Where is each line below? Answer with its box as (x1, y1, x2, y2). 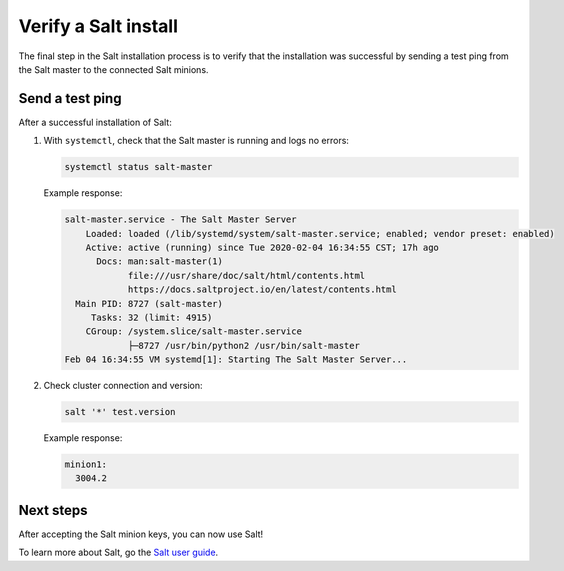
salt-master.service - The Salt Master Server (64, 214, 297, 225)
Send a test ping (18, 90, 122, 107)
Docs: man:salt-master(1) (96, 256, 224, 267)
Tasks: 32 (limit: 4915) (90, 311, 213, 323)
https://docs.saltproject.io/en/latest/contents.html (127, 284, 397, 295)
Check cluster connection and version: (43, 380, 203, 392)
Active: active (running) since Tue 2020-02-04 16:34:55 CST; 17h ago (85, 241, 440, 253)
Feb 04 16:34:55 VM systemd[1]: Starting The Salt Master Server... (64, 354, 408, 365)
